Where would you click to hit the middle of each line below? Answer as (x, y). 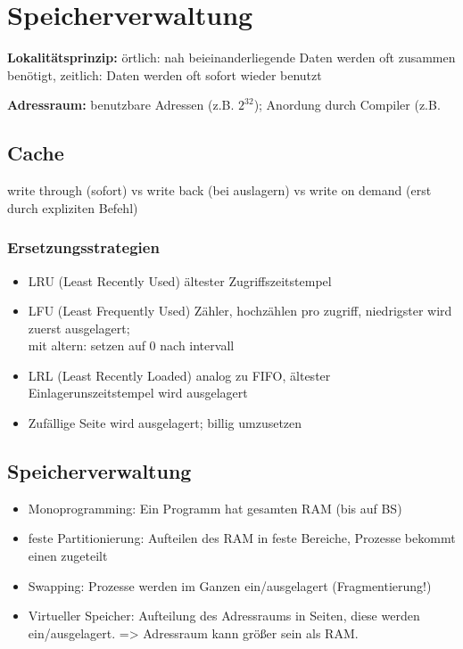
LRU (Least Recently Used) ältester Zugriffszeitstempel (180, 280)
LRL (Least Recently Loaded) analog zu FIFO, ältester (179, 375)
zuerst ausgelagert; (79, 328)
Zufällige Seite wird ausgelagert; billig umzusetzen (165, 423)
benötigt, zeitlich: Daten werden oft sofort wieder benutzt (165, 74)
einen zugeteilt (68, 556)
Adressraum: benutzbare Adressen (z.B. (121, 105)
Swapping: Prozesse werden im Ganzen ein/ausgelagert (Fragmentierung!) (230, 585)
